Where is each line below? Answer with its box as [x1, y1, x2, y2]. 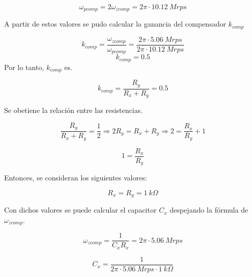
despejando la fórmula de [169, 204, 248, 215]
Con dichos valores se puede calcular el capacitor [4, 204, 157, 215]
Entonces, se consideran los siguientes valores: [4, 172, 147, 183]
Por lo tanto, [4, 61, 44, 72]
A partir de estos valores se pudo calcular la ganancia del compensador [4, 18, 226, 29]
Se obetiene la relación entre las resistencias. [4, 105, 143, 116]
